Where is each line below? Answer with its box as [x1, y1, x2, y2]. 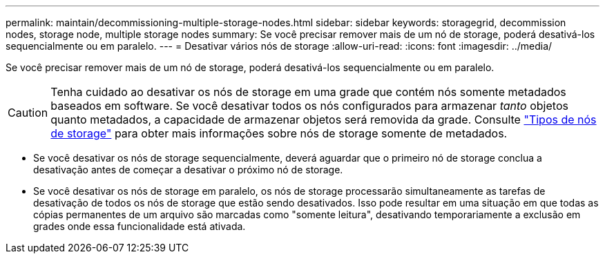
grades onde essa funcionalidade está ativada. [33, 220, 246, 232]
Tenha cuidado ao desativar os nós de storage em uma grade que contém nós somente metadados [50, 85, 566, 99]
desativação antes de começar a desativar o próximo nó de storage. [33, 164, 343, 175]
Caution [8, 106, 48, 119]
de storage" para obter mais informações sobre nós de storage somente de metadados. [50, 126, 508, 140]
